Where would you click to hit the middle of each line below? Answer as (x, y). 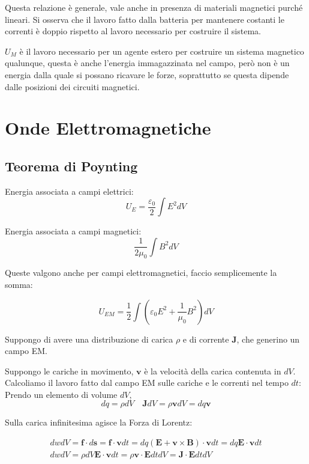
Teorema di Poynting (71, 166)
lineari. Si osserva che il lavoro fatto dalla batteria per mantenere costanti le (145, 19)
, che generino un (268, 339)
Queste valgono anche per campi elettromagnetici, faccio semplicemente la (141, 273)
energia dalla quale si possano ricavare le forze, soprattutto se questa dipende (147, 74)
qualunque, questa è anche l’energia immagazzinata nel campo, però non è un (147, 63)
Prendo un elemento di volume (61, 394)
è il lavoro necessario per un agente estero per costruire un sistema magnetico (162, 51)
